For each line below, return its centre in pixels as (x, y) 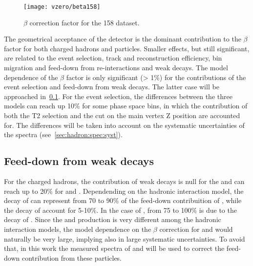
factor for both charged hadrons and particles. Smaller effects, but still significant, (127, 48)
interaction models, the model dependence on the (78, 229)
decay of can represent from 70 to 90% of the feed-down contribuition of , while (123, 200)
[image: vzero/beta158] (62, 7)
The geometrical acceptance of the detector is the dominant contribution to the (123, 39)
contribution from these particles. (72, 257)
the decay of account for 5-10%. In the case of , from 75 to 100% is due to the (120, 210)
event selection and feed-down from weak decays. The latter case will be (112, 87)
